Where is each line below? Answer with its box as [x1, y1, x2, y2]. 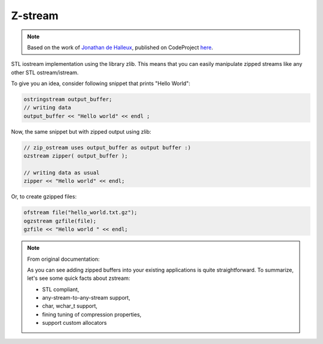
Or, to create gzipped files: [11, 193, 77, 200]
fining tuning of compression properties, [42, 310, 142, 318]
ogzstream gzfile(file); [23, 218, 97, 224]
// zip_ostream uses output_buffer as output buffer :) [23, 144, 191, 151]
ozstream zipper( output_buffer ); [23, 153, 128, 159]
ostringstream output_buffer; [23, 96, 112, 103]
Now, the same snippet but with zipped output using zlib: [11, 128, 152, 135]
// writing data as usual [23, 170, 100, 176]
